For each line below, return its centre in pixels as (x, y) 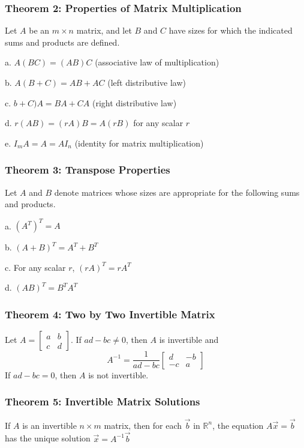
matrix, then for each (143, 425)
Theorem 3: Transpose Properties (88, 170)
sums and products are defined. (62, 42)
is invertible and (189, 340)
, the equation (238, 425)
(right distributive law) (134, 102)
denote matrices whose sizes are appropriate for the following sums (177, 192)
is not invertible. (118, 374)
